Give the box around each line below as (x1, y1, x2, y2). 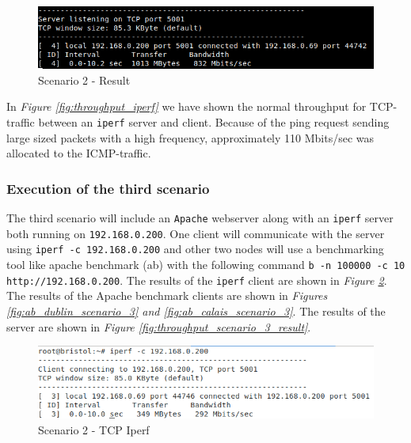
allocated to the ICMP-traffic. (6, 145, 151, 161)
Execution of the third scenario (6, 178, 210, 198)
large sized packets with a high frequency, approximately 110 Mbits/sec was (6, 129, 375, 146)
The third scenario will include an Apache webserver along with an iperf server (6, 210, 394, 226)
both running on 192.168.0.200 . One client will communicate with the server (6, 225, 385, 241)
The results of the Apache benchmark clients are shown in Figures (6, 287, 328, 304)
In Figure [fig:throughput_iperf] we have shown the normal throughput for (6, 98, 367, 115)
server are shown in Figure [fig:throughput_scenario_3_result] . (6, 318, 311, 335)
